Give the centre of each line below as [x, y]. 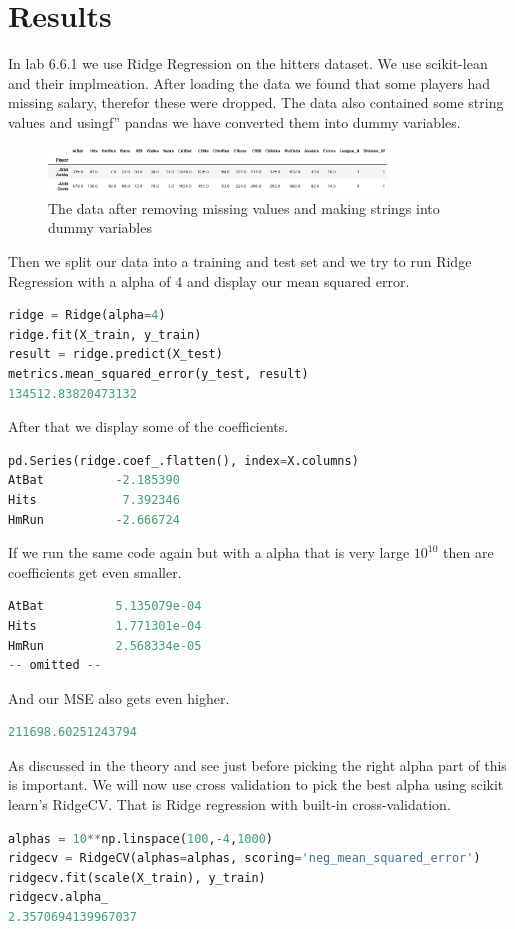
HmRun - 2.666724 [94, 519]
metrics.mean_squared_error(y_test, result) [158, 373]
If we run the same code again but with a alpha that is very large [209, 552]
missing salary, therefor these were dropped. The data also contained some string [256, 102]
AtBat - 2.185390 [94, 480]
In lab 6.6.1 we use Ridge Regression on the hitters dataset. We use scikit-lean [248, 63]
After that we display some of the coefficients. [148, 426]
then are [468, 552]
